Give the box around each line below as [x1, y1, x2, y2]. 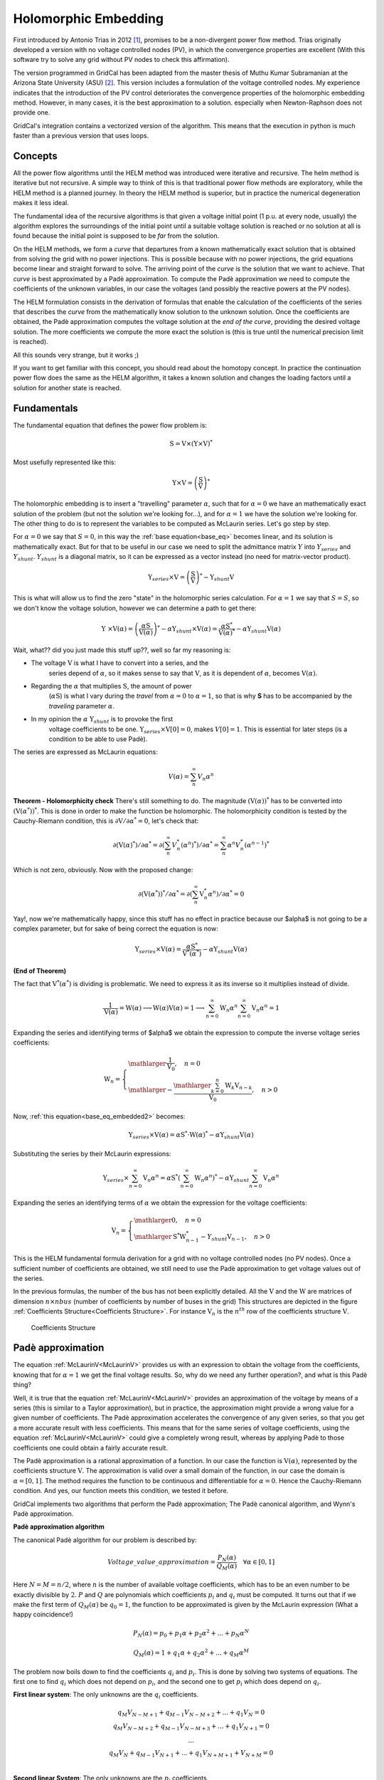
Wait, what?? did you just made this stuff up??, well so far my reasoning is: [13, 645, 231, 654]
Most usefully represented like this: [13, 458, 117, 466]
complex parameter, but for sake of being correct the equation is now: [13, 924, 218, 933]
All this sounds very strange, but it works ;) [13, 350, 139, 359]
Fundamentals [13, 402, 78, 414]
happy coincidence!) [13, 1610, 74, 1619]
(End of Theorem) [13, 966, 67, 975]
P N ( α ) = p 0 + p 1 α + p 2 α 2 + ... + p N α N [132, 1628, 250, 1639]
